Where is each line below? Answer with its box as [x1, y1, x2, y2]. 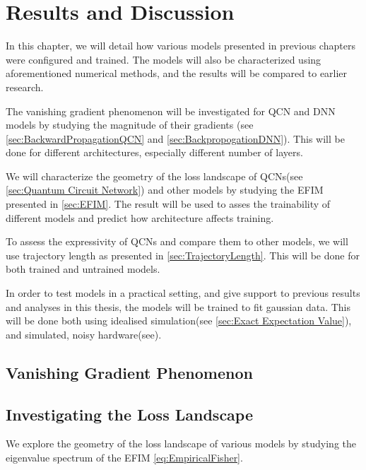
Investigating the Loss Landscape [6, 403, 254, 425]
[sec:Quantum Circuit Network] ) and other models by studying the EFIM [6, 182, 324, 197]
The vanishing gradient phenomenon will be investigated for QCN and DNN [6, 103, 336, 118]
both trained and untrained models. [6, 262, 160, 276]
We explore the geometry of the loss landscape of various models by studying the [6, 436, 357, 451]
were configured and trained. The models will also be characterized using [6, 52, 321, 66]
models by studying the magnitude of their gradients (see [6, 117, 254, 132]
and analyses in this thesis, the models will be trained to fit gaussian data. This [6, 299, 351, 314]
